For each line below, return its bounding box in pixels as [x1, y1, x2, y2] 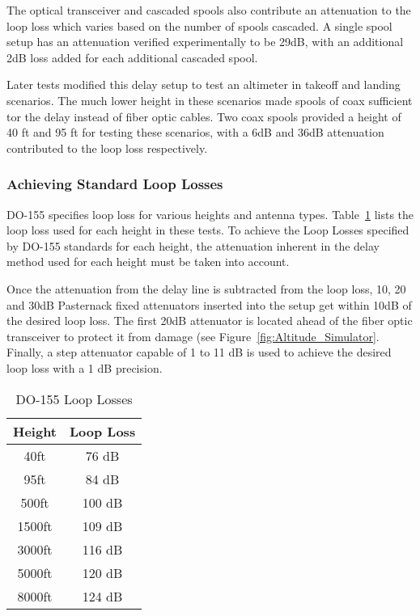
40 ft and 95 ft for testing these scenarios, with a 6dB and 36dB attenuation [6, 124, 384, 141]
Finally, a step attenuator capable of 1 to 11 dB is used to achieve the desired [6, 344, 392, 361]
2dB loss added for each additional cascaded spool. [6, 49, 258, 65]
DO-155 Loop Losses [15, 389, 133, 408]
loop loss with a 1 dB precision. [6, 359, 163, 376]
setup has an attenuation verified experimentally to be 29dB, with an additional [6, 33, 404, 50]
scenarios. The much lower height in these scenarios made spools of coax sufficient [6, 91, 413, 108]
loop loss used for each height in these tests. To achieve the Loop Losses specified [6, 222, 409, 238]
